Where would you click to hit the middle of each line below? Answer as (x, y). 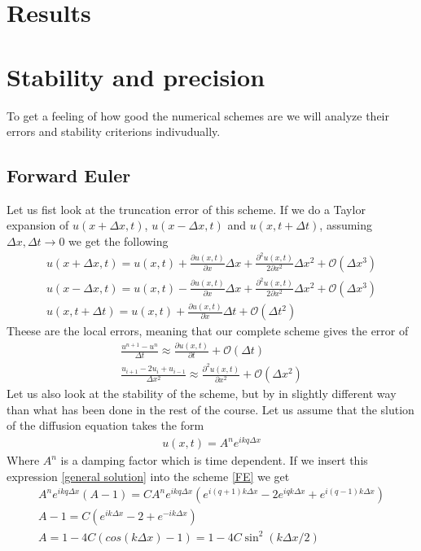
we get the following (118, 241)
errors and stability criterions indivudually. (114, 131)
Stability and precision (136, 76)
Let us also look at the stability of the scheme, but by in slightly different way (202, 394)
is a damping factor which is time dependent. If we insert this (214, 460)
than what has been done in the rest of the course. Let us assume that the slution (210, 409)
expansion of (38, 225)
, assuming (346, 225)
